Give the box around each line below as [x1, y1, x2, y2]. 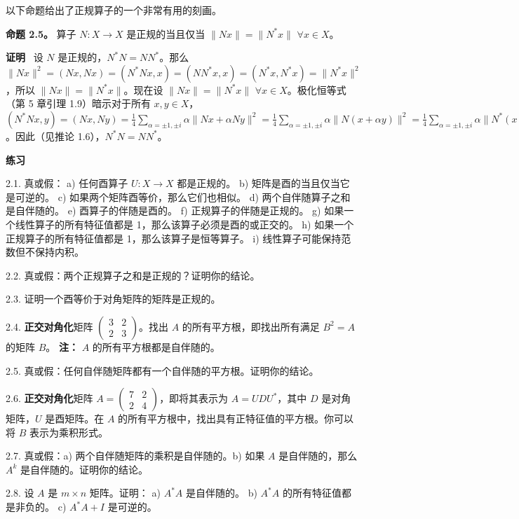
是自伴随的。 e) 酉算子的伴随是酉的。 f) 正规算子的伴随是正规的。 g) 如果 [6, 203, 344, 218]
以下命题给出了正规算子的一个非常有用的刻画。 [6, 3, 222, 17]
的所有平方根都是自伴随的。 [92, 339, 220, 354]
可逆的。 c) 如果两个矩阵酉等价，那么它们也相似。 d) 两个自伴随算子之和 [15, 189, 351, 204]
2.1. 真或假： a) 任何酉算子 [6, 176, 128, 191]
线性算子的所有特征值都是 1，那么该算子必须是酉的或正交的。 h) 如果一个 [15, 216, 354, 231]
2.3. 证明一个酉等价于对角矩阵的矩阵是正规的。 [6, 291, 221, 306]
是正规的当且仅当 [126, 26, 205, 41]
